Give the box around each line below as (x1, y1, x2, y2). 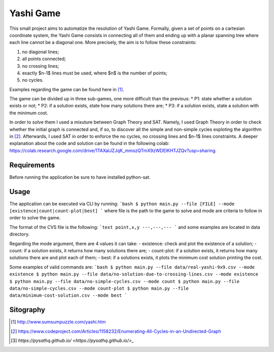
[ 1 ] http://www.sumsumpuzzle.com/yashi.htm (11, 319, 106, 325)
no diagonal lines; (22, 49, 59, 55)
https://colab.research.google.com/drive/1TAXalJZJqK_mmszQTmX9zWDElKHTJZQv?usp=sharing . (9, 147, 217, 153)
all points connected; (22, 56, 66, 62)
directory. (9, 231, 30, 238)
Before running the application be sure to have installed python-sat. (9, 174, 151, 180)
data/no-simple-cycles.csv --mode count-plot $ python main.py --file (9, 285, 189, 291)
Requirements (9, 161, 55, 169)
